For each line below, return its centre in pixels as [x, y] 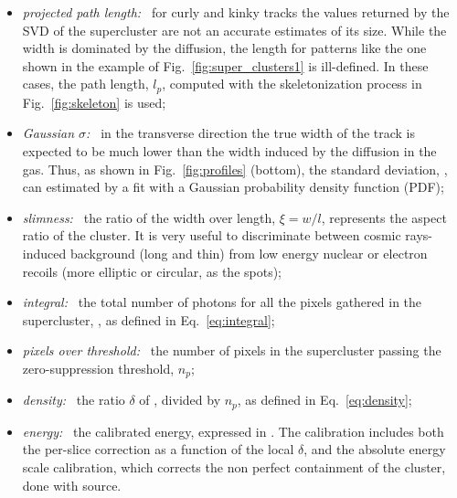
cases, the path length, [85, 84]
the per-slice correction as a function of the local [158, 449]
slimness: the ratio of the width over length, [149, 217]
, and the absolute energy [375, 449]
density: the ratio [74, 400]
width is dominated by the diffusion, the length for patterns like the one [224, 48]
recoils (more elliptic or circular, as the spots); [152, 271]
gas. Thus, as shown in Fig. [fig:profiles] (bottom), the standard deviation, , [235, 169]
